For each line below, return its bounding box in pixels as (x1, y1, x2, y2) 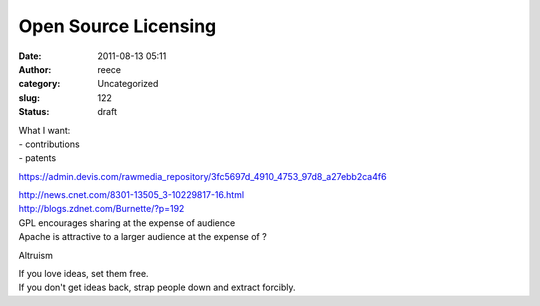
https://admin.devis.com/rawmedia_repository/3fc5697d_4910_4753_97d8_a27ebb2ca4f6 (18, 170, 387, 182)
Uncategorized (97, 78, 159, 90)
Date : (18, 50, 42, 62)
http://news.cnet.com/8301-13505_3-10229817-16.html (18, 189, 245, 201)
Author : (18, 63, 52, 75)
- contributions (18, 138, 80, 150)
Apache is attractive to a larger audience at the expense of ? (18, 231, 267, 243)
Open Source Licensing (18, 15, 217, 37)
